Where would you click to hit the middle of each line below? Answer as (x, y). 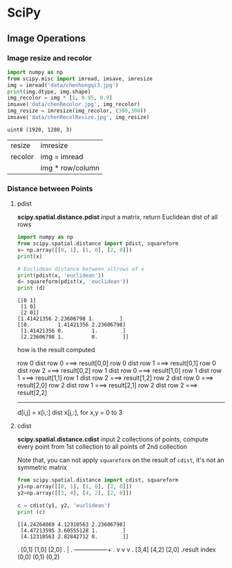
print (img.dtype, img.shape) (49, 91)
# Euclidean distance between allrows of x (81, 269)
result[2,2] (32, 393)
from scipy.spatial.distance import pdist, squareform (98, 244)
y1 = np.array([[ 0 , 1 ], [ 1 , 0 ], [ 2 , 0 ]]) (75, 487)
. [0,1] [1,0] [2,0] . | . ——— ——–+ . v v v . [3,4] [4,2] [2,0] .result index (116, 549)
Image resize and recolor (49, 58)
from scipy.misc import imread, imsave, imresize (80, 79)
